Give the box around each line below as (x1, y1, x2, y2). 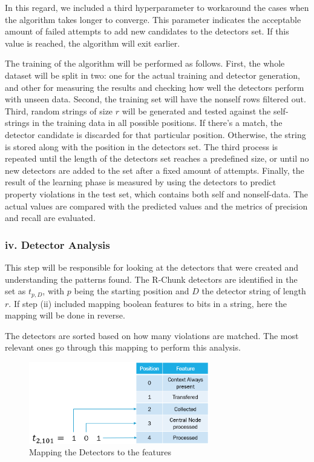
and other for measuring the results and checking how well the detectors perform (5, 81, 304, 93)
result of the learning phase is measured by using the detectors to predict (5, 176, 276, 188)
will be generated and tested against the (122, 104, 271, 117)
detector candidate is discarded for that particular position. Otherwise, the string (5, 128, 306, 140)
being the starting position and (74, 285, 189, 297)
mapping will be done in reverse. (5, 309, 125, 322)
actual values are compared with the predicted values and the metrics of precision (5, 199, 308, 212)
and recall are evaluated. (5, 211, 96, 224)
